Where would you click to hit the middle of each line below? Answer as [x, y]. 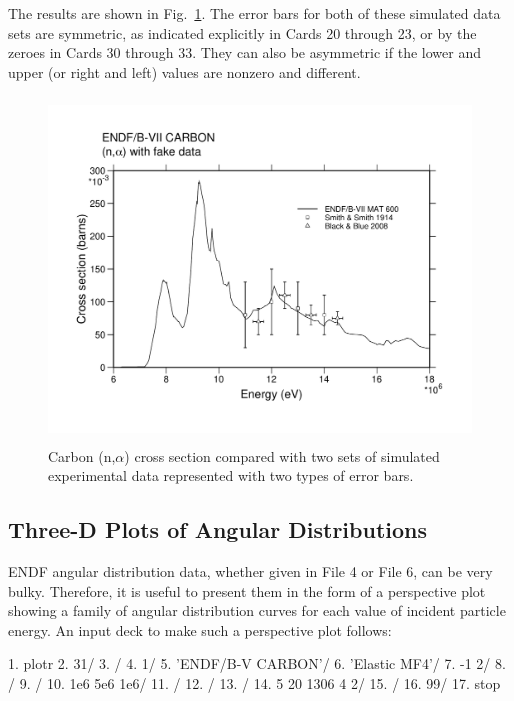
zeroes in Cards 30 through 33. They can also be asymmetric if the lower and [244, 52]
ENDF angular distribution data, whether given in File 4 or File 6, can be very [250, 570]
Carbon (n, [82, 455]
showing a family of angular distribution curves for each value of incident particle [257, 610]
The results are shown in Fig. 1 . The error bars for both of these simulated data [254, 13]
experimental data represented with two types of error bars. [231, 475]
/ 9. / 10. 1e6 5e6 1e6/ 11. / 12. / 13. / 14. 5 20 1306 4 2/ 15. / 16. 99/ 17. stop [254, 682]
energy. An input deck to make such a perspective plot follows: [200, 629]
